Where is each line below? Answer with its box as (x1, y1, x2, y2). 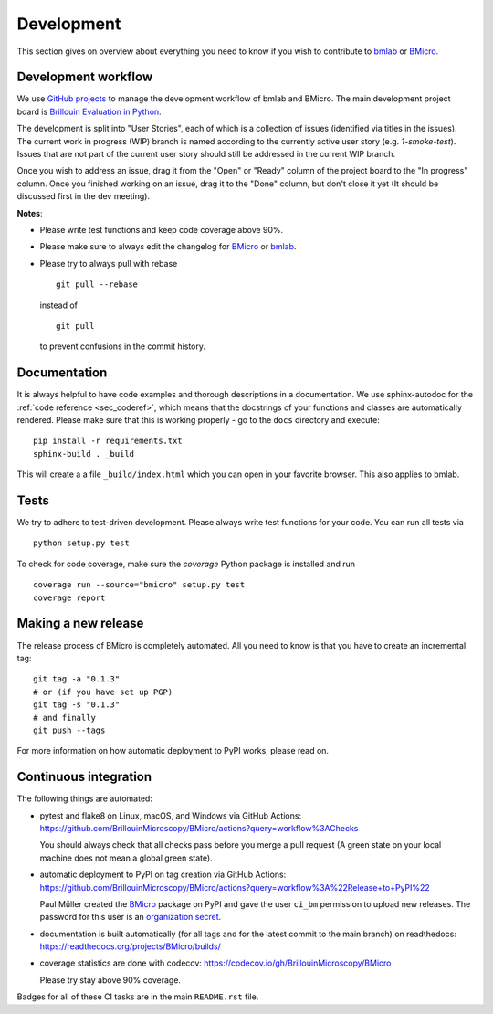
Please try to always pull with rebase (39, 258, 178, 269)
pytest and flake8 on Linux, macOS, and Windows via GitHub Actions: (39, 809, 301, 821)
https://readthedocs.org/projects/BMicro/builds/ (39, 941, 221, 952)
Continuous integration (16, 769, 152, 785)
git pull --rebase (56, 280, 139, 290)
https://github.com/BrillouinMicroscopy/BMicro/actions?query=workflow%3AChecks (39, 822, 359, 833)
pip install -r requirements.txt (33, 436, 183, 447)
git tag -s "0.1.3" (33, 700, 121, 710)
